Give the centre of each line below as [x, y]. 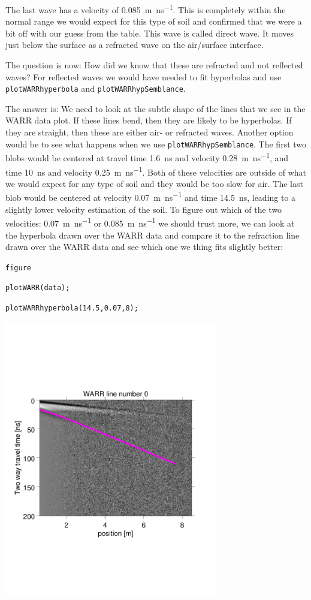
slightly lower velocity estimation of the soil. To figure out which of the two [144, 209]
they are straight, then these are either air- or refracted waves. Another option [150, 132]
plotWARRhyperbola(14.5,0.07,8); [72, 308]
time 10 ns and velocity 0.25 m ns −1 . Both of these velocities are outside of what [156, 171]
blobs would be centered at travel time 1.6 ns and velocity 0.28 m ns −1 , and [147, 157]
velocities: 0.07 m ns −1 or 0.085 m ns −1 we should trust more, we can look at [150, 222]
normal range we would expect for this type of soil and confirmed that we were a [154, 21]
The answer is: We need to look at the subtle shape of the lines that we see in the [155, 108]
